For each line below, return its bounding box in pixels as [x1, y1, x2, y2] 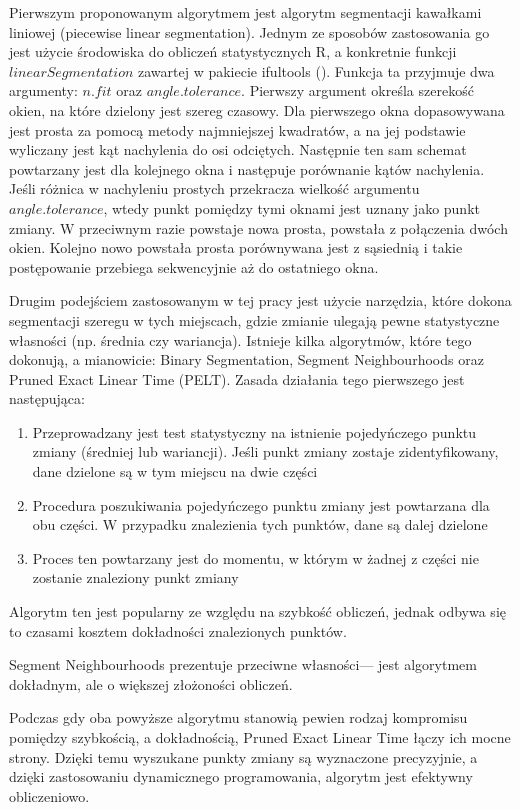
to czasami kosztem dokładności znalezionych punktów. [9, 620, 347, 641]
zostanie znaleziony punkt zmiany [32, 567, 239, 588]
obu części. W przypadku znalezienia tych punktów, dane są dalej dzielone [32, 514, 488, 535]
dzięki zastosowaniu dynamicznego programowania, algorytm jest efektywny [9, 766, 473, 787]
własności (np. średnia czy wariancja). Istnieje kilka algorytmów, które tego [9, 329, 472, 350]
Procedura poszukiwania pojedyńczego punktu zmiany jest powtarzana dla [32, 494, 490, 515]
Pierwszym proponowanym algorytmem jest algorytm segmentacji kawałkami [9, 2, 482, 22]
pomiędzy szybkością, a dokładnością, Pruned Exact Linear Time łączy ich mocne [9, 727, 511, 747]
